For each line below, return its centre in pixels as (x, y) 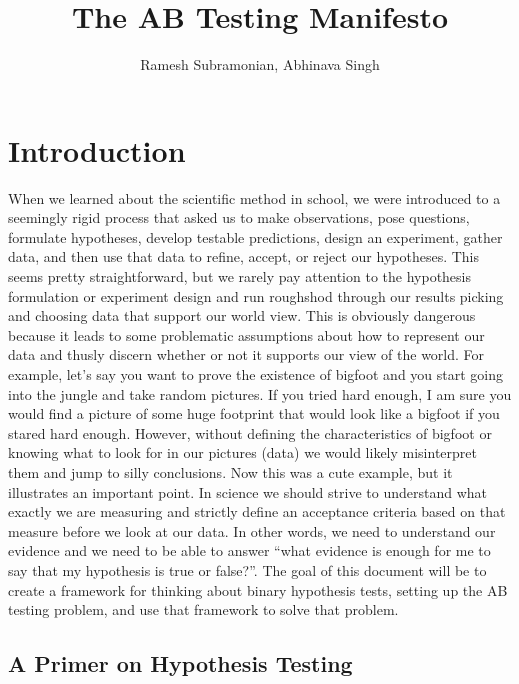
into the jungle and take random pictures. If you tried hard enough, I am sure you (260, 393)
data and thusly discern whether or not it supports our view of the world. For (246, 354)
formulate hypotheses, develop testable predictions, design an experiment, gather (255, 236)
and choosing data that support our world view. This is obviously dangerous (242, 315)
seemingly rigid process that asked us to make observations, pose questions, (239, 217)
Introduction (97, 149)
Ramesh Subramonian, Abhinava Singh (260, 64)
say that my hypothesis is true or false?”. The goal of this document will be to (247, 569)
